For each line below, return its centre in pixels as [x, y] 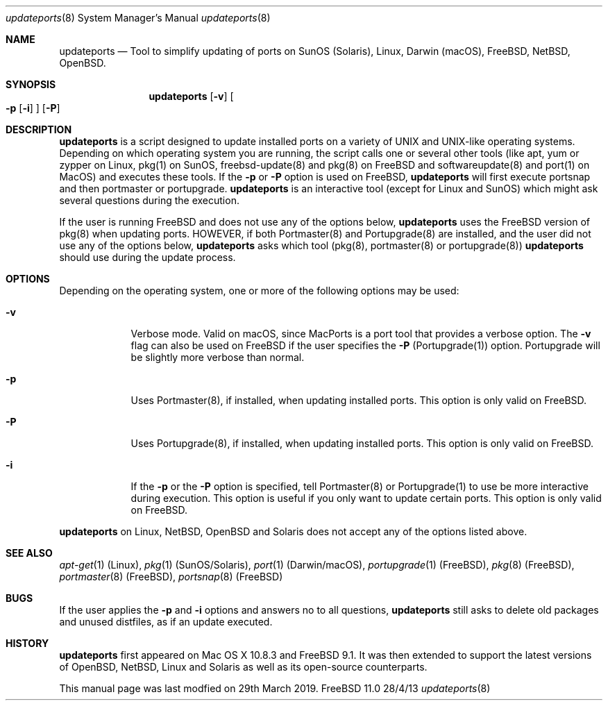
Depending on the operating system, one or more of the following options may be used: [259, 291]
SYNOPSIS [31, 84]
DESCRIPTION [39, 129]
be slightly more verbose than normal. [218, 357]
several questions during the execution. [149, 200]
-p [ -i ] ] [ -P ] [33, 108]
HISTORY [27, 643]
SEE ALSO [29, 553]
